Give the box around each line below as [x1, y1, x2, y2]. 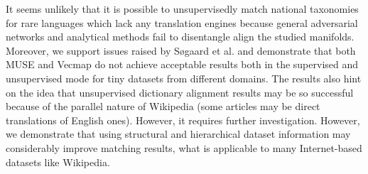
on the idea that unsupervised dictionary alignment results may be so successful [6, 85, 354, 99]
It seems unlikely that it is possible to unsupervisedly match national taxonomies [6, 1, 359, 16]
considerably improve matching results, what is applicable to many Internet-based [6, 140, 362, 155]
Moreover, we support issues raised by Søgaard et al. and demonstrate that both [6, 43, 356, 58]
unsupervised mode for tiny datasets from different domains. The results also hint [6, 70, 362, 85]
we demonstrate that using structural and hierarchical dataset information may [6, 126, 351, 141]
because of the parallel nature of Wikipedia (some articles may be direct [6, 99, 320, 114]
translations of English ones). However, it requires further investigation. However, [6, 112, 360, 127]
